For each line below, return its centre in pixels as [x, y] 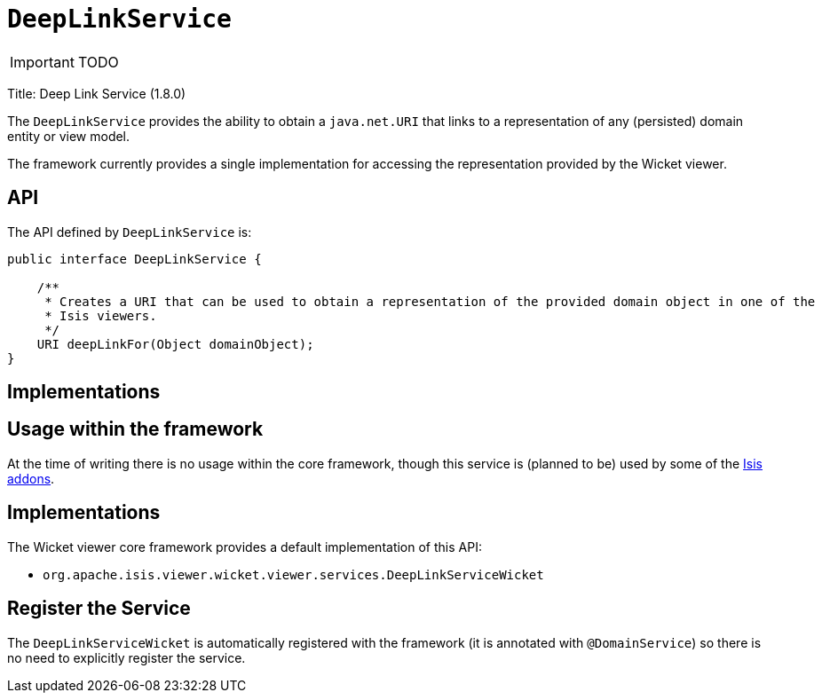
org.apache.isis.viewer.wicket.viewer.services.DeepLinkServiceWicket [293, 574]
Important [42, 62]
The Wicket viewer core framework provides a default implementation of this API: [245, 547]
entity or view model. [69, 136]
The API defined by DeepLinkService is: [130, 232]
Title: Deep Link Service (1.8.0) [97, 93]
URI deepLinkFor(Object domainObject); [175, 344]
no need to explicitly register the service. [126, 657]
